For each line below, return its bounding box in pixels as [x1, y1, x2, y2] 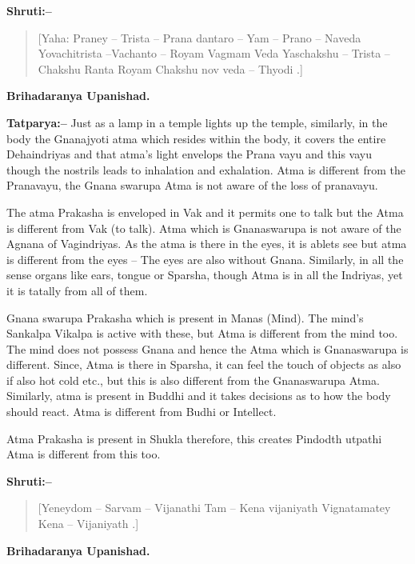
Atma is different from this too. [6, 446, 161, 462]
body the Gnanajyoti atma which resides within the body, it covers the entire [6, 130, 386, 146]
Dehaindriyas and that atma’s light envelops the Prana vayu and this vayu [6, 146, 372, 162]
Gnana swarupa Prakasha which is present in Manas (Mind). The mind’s [6, 309, 364, 326]
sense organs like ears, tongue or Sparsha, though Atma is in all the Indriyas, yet [6, 266, 403, 283]
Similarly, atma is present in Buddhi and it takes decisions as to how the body [6, 387, 391, 404]
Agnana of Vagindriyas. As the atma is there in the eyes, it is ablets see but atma [6, 235, 407, 252]
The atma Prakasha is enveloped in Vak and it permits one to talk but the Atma [6, 203, 404, 220]
